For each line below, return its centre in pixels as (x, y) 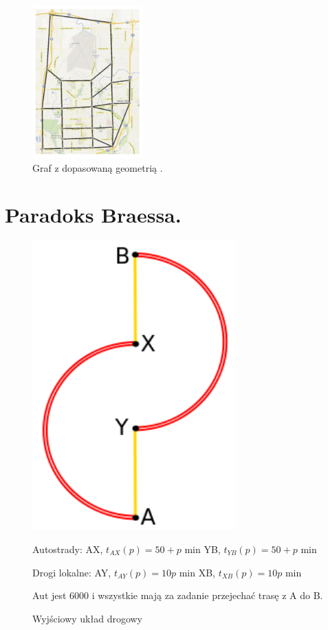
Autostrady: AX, (68, 549)
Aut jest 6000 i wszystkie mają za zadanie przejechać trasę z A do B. (178, 595)
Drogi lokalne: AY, (72, 572)
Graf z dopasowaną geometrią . (98, 167)
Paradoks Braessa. (93, 215)
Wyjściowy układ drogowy (88, 618)
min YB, (203, 549)
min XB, (197, 572)
